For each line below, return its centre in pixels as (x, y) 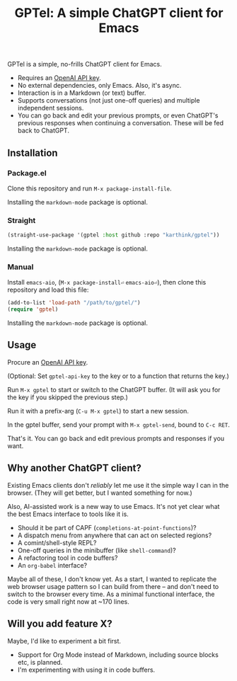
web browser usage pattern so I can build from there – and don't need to (113, 586)
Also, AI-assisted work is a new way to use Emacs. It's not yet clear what (114, 506)
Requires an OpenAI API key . (59, 78)
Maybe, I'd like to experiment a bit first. (64, 641)
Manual (21, 267)
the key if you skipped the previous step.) (68, 397)
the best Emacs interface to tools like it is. (68, 514)
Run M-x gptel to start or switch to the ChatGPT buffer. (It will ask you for (114, 389)
